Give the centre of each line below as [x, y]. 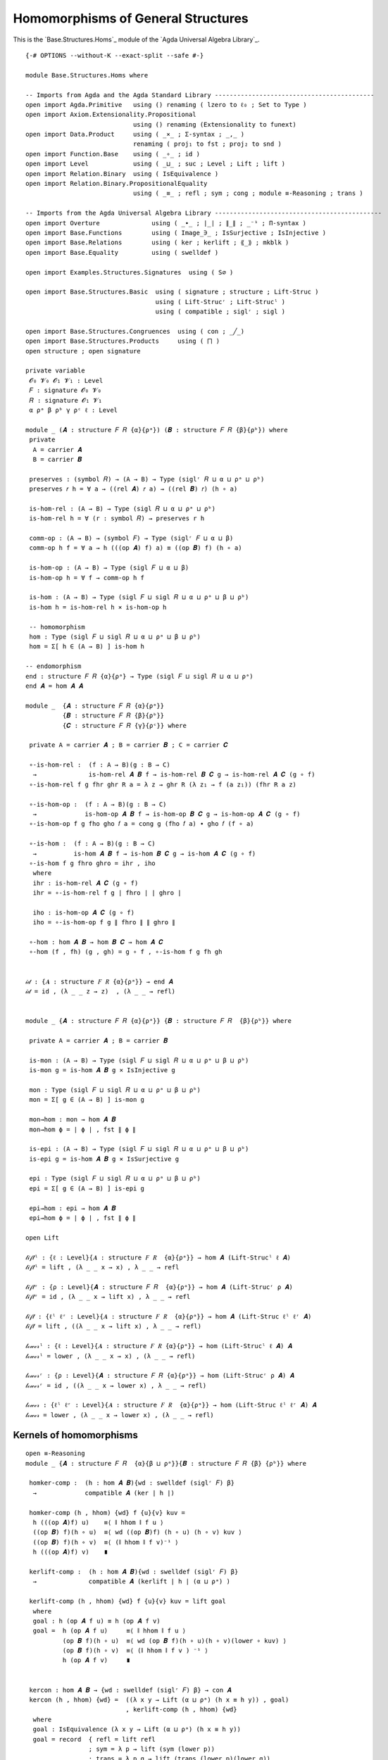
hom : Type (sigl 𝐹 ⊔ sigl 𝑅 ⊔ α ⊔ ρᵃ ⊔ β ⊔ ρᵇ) [115, 636]
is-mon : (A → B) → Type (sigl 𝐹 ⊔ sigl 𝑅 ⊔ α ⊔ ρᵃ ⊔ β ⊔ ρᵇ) [139, 1060]
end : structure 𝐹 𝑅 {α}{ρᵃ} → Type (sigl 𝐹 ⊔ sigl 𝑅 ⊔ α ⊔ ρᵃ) [139, 676]
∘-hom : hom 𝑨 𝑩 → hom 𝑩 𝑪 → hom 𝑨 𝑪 [96, 942]
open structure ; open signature [83, 351]
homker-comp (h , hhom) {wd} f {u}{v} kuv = [107, 1513]
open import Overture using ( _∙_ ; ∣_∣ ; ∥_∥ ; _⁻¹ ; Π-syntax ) [166, 223]
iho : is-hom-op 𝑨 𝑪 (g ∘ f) [84, 912]
